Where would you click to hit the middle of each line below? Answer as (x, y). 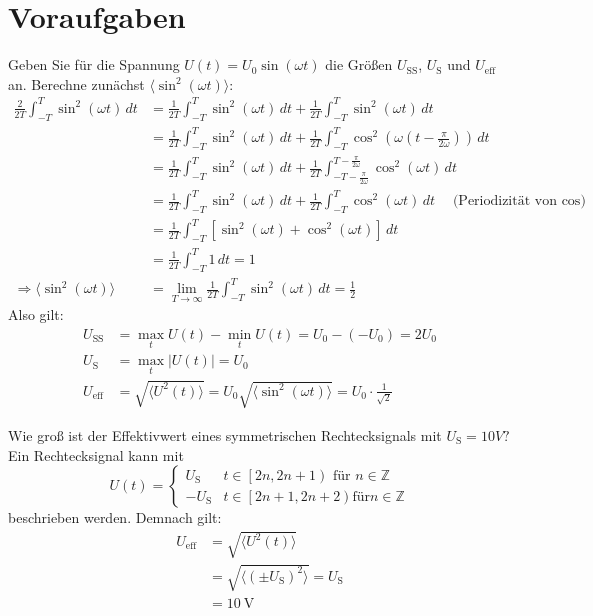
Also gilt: (36, 314)
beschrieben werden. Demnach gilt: (115, 517)
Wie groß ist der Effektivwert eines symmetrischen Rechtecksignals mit (225, 434)
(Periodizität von (504, 201)
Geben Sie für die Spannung (94, 64)
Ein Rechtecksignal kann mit (96, 454)
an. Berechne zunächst (76, 83)
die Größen (359, 64)
